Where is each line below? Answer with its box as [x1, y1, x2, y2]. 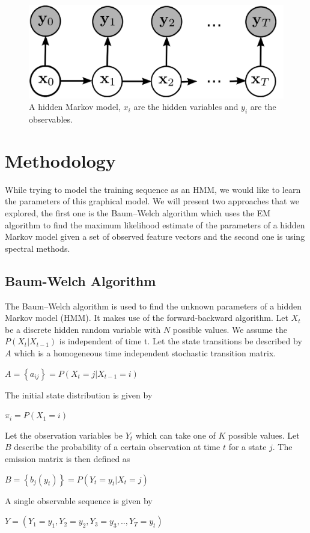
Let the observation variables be [5, 428, 123, 441]
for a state [228, 440, 267, 453]
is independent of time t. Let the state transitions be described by [59, 335, 302, 347]
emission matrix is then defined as [5, 452, 130, 464]
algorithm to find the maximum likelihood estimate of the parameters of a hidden [5, 218, 305, 231]
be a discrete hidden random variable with [5, 323, 161, 335]
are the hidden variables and [133, 100, 239, 113]
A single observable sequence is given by [5, 494, 153, 507]
